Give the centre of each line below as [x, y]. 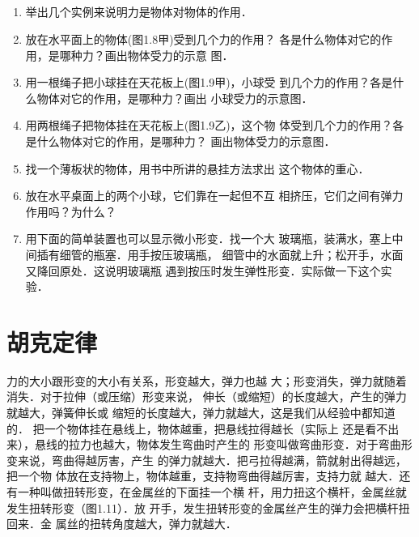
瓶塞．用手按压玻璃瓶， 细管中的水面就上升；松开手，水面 [248, 254]
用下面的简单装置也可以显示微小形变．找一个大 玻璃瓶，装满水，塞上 [209, 239]
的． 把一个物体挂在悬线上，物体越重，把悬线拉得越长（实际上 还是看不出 [203, 428]
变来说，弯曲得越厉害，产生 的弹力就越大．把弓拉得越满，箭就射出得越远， [207, 460]
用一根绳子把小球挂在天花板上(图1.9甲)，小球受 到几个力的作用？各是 [209, 82]
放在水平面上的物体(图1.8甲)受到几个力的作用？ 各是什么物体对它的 [203, 38]
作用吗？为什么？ [71, 211]
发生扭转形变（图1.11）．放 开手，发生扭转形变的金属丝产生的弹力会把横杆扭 [208, 507]
